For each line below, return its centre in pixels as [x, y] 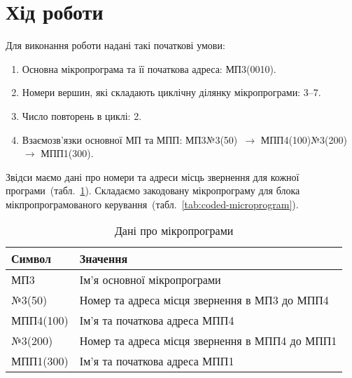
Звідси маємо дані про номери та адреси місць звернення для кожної [153, 176]
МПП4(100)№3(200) [304, 139]
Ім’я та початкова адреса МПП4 [157, 320]
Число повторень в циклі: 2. [82, 115]
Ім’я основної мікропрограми [150, 280]
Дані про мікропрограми [174, 231]
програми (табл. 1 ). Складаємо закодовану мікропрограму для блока [153, 190]
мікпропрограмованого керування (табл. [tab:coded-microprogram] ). [152, 204]
